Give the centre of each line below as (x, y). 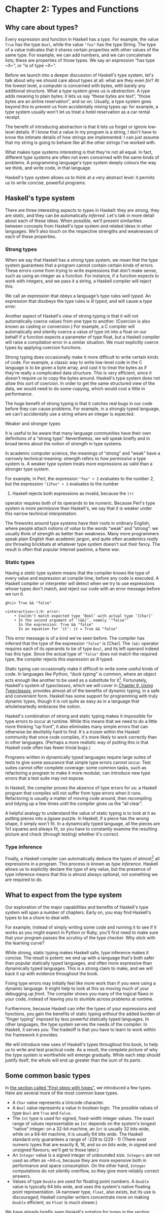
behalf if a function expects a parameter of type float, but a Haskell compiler (82, 337)
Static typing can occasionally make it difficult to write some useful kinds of (82, 669)
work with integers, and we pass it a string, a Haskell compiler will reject (78, 281)
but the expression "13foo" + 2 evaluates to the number (62, 484)
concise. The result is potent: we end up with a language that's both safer (80, 958)
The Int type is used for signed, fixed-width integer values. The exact (83, 1118)
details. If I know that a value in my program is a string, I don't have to (86, 132)
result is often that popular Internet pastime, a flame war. (63, 550)
